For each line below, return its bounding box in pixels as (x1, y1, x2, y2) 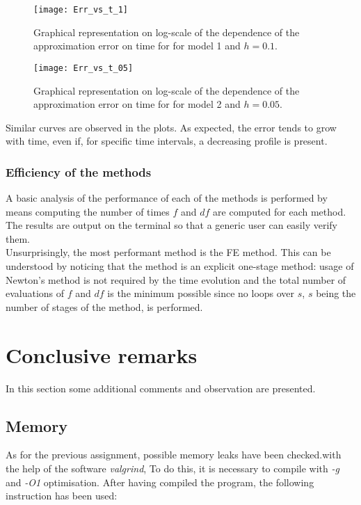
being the (316, 286, 356, 300)
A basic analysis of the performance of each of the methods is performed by (6, 191, 328, 205)
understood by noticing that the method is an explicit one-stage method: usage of (6, 259, 354, 273)
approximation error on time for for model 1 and (33, 38, 241, 53)
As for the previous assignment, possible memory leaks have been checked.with (6, 447, 342, 462)
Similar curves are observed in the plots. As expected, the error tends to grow (6, 120, 337, 134)
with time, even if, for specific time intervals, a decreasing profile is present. (6, 134, 328, 148)
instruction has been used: (6, 488, 118, 503)
